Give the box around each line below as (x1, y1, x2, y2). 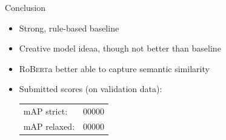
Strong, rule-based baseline (19, 21, 119, 34)
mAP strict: (23, 104, 68, 117)
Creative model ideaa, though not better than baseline (19, 42, 221, 55)
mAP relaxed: (23, 119, 75, 132)
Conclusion (5, 1, 45, 13)
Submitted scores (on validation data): (19, 82, 162, 95)
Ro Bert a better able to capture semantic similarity (19, 62, 210, 75)
